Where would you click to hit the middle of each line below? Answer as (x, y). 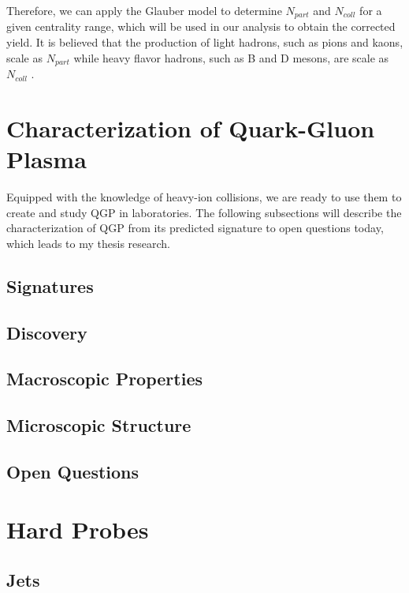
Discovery (47, 332)
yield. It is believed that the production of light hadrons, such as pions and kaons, (205, 42)
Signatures (50, 285)
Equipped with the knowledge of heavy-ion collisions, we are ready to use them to (204, 197)
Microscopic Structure (99, 425)
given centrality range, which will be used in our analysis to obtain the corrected (201, 26)
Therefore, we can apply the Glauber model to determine (144, 10)
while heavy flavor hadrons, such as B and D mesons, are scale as (231, 57)
